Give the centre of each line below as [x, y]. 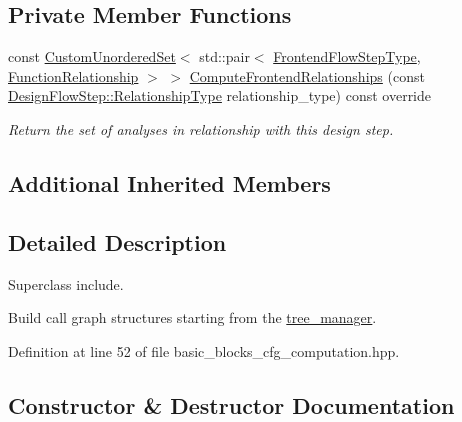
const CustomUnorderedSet [92, 56]
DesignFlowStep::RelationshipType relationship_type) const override [220, 95]
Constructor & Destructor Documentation [231, 404]
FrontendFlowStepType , [347, 56]
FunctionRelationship [73, 75]
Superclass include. [66, 283]
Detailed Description [117, 241]
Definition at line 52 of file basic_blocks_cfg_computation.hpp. [204, 350]
